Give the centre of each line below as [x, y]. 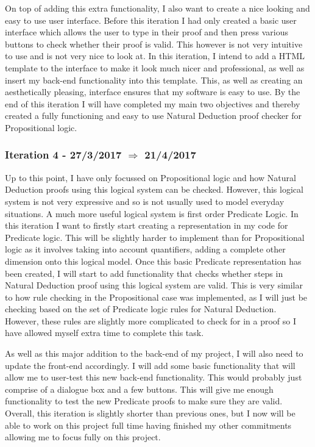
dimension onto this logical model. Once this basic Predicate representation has [153, 261]
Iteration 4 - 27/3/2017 [63, 155]
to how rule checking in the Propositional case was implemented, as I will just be [156, 297]
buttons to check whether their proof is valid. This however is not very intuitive [154, 44]
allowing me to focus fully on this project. [83, 437]
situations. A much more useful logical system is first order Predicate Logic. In [152, 213]
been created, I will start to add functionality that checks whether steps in [144, 273]
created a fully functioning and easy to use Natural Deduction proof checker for [154, 116]
